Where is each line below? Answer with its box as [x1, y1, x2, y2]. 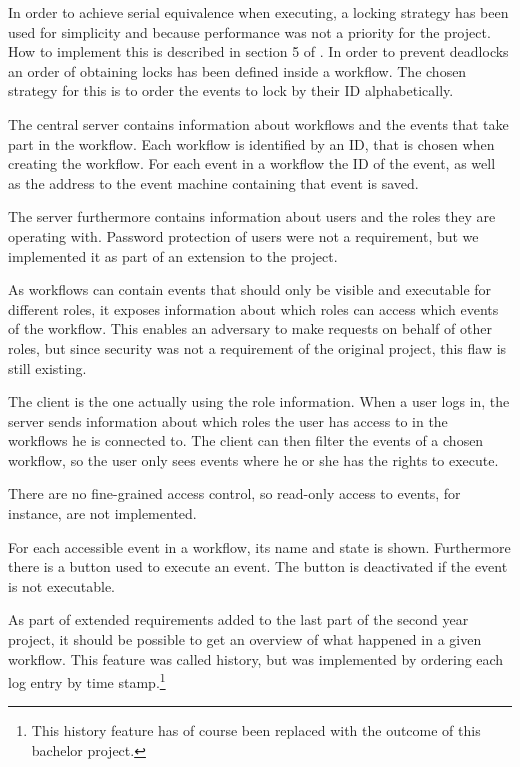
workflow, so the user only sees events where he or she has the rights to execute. [8, 449, 499, 470]
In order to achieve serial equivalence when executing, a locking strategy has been [8, 2, 509, 22]
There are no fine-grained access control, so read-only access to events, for [8, 483, 461, 504]
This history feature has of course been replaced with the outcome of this [31, 720, 481, 741]
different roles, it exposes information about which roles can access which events [8, 298, 499, 319]
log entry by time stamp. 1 [8, 669, 166, 692]
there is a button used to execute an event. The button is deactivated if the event [8, 556, 508, 577]
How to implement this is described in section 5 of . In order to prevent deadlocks [8, 41, 509, 62]
